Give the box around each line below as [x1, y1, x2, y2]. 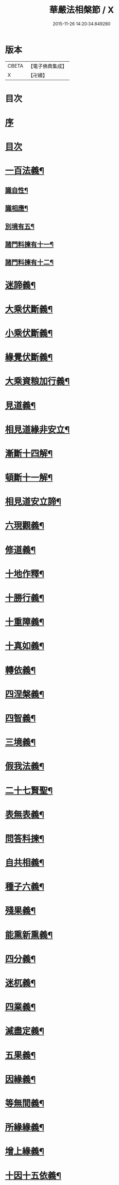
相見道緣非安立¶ [5, 424, 70, 435]
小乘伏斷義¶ [5, 328, 53, 338]
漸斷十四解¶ [5, 448, 53, 459]
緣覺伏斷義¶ [5, 352, 53, 363]
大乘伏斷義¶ [5, 303, 53, 315]
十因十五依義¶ [5, 1170, 62, 1181]
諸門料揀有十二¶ [5, 258, 54, 266]
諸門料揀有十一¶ [5, 240, 54, 248]
